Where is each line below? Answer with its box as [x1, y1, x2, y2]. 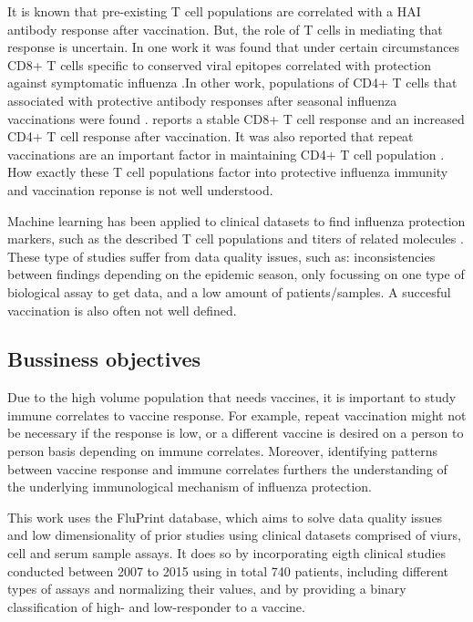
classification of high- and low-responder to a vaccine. [7, 596, 305, 616]
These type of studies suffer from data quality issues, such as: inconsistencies [7, 246, 436, 265]
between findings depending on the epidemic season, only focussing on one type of [7, 264, 465, 284]
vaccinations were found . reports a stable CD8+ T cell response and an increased [7, 109, 465, 128]
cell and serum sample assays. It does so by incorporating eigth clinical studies [7, 544, 447, 563]
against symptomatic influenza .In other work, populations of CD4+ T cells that [7, 73, 458, 92]
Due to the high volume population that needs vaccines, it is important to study [7, 388, 457, 407]
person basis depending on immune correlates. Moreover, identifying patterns [7, 441, 437, 461]
